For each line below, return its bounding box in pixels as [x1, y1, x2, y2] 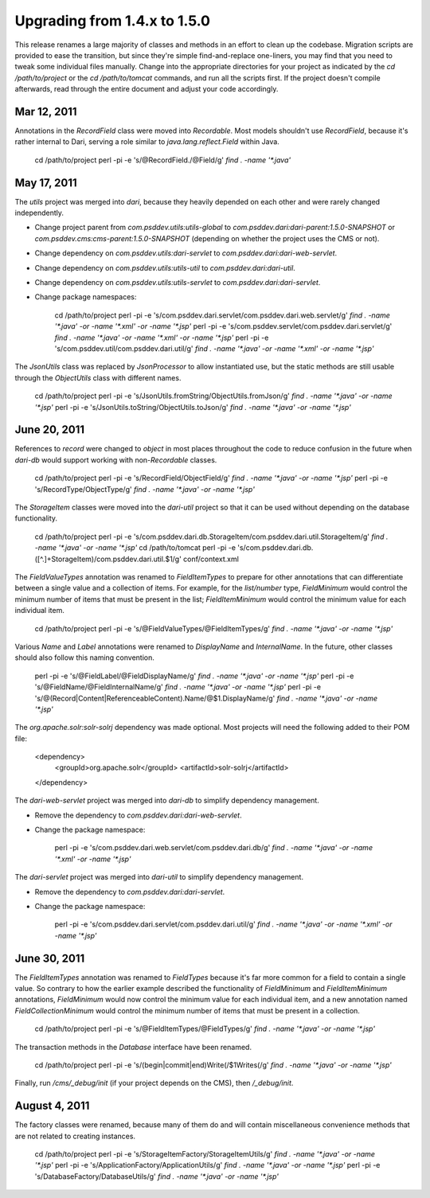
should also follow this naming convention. [14, 653, 155, 662]
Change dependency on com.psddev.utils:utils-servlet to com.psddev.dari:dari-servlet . [34, 278, 321, 287]
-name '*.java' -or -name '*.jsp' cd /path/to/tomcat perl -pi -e [34, 543, 236, 552]
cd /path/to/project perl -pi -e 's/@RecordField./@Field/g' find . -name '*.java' [34, 155, 291, 165]
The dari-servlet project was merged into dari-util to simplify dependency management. [14, 872, 304, 882]
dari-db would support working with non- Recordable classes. [14, 455, 217, 465]
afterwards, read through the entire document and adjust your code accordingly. [14, 84, 279, 94]
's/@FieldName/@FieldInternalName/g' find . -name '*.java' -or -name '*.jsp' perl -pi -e [34, 682, 322, 692]
